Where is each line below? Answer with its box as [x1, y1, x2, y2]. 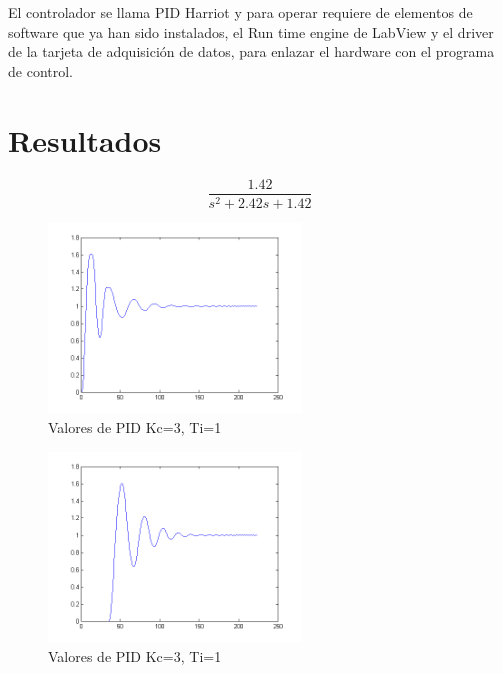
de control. [8, 60, 73, 81]
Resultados [8, 119, 162, 160]
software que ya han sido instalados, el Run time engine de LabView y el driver [8, 21, 494, 42]
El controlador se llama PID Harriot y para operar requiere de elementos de [8, 2, 473, 22]
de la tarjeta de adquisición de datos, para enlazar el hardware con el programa [8, 41, 495, 62]
